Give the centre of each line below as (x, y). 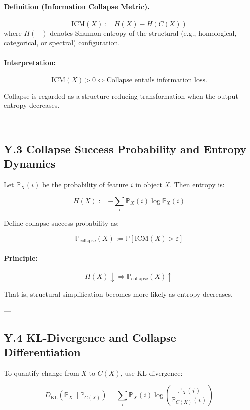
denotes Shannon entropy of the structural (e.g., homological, (143, 33)
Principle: (21, 257)
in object (149, 184)
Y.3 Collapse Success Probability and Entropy (125, 149)
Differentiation (42, 352)
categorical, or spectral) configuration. (62, 43)
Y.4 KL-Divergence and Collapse (90, 337)
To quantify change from (42, 372)
